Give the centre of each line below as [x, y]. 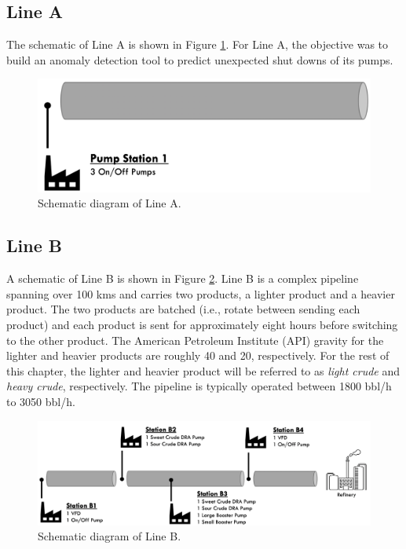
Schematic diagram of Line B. [110, 536]
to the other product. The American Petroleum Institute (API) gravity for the [195, 340]
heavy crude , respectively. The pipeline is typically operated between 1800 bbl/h [199, 386]
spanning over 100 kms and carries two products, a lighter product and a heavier [201, 293]
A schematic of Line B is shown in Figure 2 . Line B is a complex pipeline [183, 278]
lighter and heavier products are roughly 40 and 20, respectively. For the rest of [198, 355]
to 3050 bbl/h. [41, 402]
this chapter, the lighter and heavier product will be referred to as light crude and [203, 370]
